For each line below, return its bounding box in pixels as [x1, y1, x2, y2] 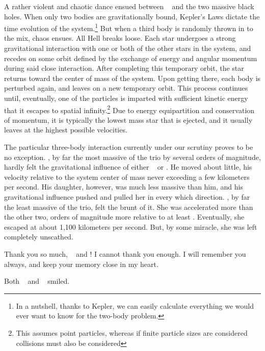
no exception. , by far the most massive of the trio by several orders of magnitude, [4, 151, 261, 162]
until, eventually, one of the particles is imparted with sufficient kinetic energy [4, 93, 248, 103]
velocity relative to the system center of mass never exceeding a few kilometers [4, 171, 250, 182]
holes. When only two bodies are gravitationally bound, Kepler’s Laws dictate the [4, 11, 260, 21]
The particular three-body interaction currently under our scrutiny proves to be [4, 142, 253, 152]
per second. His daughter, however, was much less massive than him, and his [4, 181, 243, 192]
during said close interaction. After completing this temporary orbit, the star [4, 63, 244, 73]
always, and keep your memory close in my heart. [4, 258, 158, 269]
